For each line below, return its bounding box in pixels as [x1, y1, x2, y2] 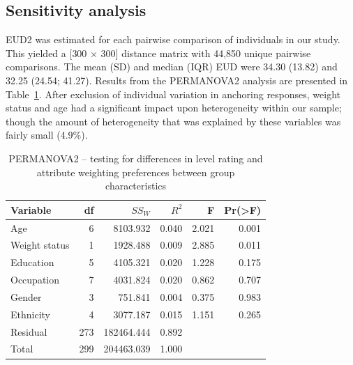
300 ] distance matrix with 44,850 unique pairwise [100, 45, 311, 60]
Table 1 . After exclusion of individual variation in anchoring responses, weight [6, 86, 341, 101]
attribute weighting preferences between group [36, 164, 235, 179]
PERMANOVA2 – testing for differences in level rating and [8, 150, 263, 165]
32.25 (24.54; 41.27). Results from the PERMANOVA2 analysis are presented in [6, 72, 348, 87]
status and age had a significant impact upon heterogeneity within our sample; [6, 100, 342, 115]
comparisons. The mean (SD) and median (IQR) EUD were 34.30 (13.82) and [6, 59, 338, 74]
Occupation [10, 272, 60, 287]
